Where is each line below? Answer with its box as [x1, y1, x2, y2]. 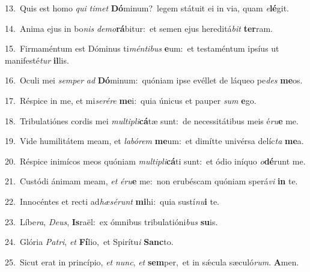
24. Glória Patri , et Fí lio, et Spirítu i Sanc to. [5, 235, 174, 248]
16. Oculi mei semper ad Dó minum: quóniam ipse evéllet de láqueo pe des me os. [5, 74, 303, 86]
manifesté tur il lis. [5, 53, 69, 66]
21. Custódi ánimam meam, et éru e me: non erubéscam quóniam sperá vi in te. [5, 175, 298, 187]
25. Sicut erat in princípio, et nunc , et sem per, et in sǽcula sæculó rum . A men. [5, 255, 299, 268]
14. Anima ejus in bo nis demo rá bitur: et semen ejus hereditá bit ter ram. [5, 22, 273, 34]
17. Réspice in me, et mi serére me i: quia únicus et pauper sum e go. [5, 94, 257, 106]
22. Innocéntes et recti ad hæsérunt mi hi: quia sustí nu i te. [5, 195, 220, 207]
